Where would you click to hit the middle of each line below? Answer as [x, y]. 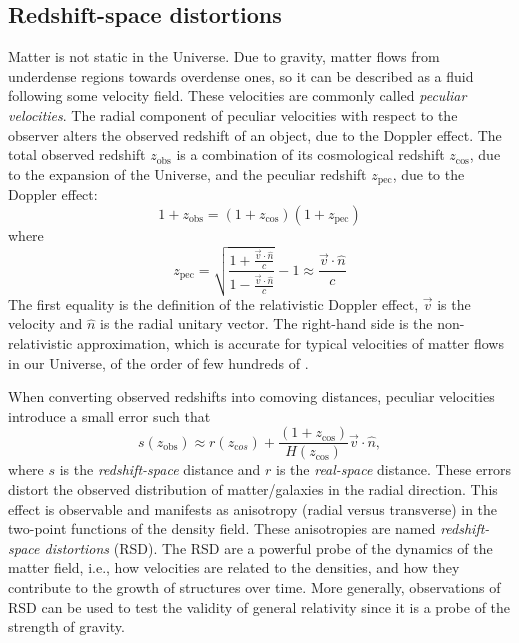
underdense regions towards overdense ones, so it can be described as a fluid [241, 75]
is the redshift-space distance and [160, 469]
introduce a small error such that [109, 415]
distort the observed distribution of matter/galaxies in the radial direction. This [253, 488]
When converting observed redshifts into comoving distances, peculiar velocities [251, 396]
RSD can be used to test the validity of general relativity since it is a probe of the [259, 606]
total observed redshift [77, 154]
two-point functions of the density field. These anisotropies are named [222, 528]
